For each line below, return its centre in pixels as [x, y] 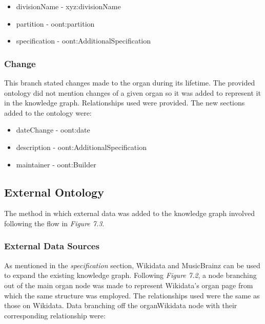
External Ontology [54, 192]
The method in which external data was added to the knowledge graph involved [129, 213]
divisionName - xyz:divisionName [68, 6]
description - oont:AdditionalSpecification [81, 147]
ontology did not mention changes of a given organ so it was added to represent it [132, 92]
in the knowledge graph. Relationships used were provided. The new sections [125, 103]
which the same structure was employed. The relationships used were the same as [132, 295]
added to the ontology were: [48, 112]
